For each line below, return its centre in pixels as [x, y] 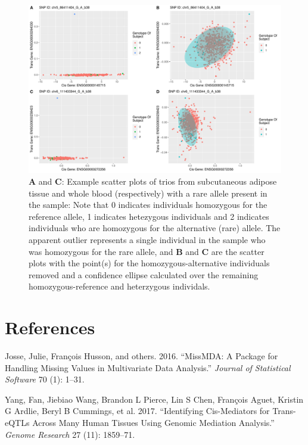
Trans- [284, 411]
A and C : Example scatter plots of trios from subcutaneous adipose [153, 181]
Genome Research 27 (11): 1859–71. [70, 434]
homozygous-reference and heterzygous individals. [119, 286]
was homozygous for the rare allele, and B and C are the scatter [147, 251]
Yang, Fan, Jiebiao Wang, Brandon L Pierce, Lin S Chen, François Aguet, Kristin [154, 399]
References [50, 327]
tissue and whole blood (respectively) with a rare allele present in [148, 193]
